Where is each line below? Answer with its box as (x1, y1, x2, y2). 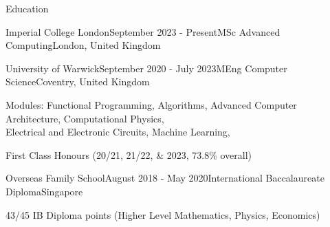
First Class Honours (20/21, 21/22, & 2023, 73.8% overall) (5, 147, 252, 162)
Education (5, 1, 49, 15)
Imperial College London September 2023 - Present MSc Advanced (5, 24, 280, 39)
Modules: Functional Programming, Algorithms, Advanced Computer (5, 97, 297, 111)
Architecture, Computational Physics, (5, 111, 164, 125)
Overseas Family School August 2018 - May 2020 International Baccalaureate (5, 171, 324, 185)
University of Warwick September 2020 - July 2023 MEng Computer (5, 61, 287, 75)
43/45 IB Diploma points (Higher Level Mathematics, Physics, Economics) (5, 207, 320, 221)
